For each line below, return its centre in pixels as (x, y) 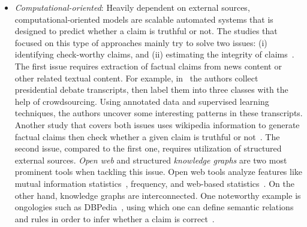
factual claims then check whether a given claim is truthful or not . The (147, 136)
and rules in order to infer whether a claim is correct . (115, 218)
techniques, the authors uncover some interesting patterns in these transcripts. (159, 113)
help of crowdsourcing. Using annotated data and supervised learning (142, 101)
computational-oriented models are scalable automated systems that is (144, 19)
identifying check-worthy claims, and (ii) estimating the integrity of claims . (154, 54)
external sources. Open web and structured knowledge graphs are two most (151, 160)
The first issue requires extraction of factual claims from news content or (148, 66)
